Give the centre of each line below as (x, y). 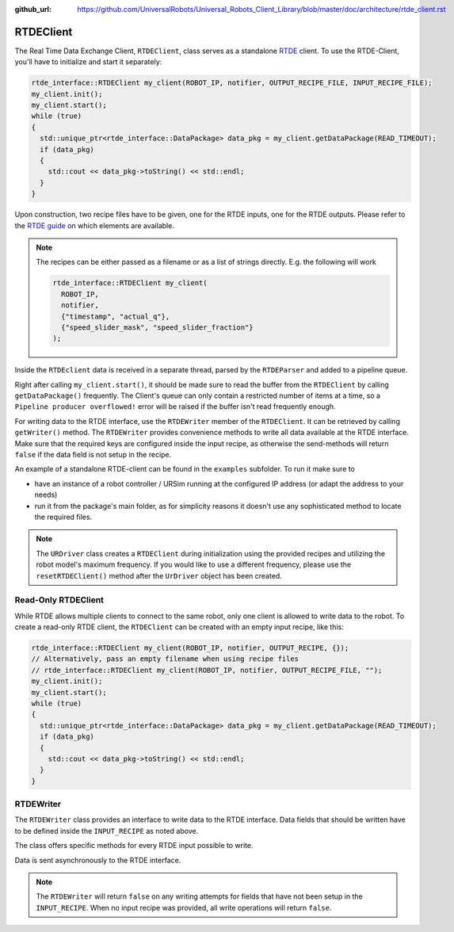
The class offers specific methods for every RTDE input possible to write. (134, 846)
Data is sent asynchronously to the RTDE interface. (98, 860)
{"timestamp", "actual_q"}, (115, 316)
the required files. (63, 517)
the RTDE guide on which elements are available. (94, 225)
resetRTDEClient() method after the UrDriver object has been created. (159, 575)
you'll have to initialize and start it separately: (88, 62)
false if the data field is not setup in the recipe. (93, 455)
